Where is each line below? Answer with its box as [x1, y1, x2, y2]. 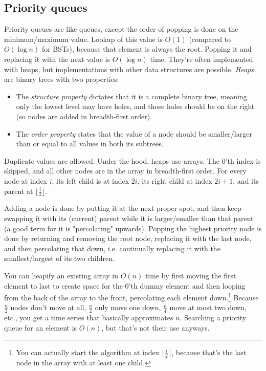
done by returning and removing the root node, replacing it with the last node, [4, 233, 252, 244]
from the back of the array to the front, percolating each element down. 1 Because [4, 291, 259, 302]
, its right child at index [137, 175, 212, 186]
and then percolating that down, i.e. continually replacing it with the [4, 243, 220, 253]
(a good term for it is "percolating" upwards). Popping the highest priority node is [4, 223, 262, 233]
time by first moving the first [145, 270, 236, 280]
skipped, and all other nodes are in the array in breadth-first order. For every [4, 165, 247, 176]
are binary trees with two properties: [4, 74, 119, 84]
